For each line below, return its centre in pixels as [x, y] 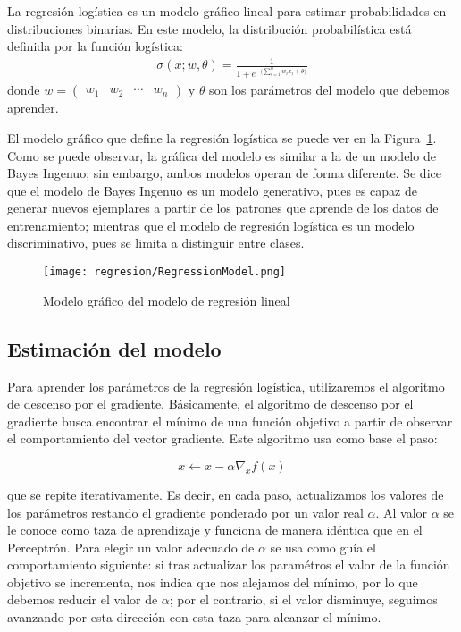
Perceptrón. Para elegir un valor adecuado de [131, 547]
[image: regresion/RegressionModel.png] [165, 272]
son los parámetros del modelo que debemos [330, 90]
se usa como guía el [323, 547]
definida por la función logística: [95, 46]
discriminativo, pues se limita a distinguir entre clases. [156, 243]
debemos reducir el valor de [83, 599]
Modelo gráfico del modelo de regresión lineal [167, 300]
